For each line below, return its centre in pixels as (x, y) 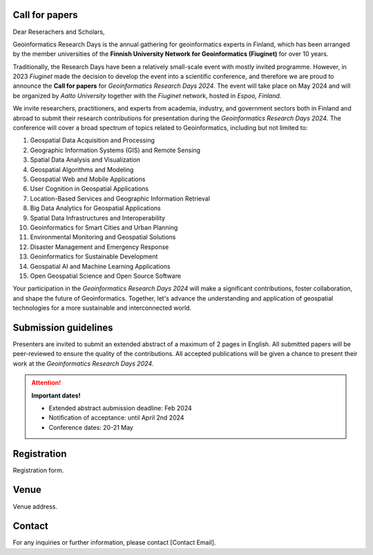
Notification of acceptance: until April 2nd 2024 (116, 417)
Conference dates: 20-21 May (91, 427)
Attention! (46, 383)
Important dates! (56, 395)
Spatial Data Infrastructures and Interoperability (98, 218)
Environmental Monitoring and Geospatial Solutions (103, 237)
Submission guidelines (63, 327)
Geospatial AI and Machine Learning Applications (100, 266)
